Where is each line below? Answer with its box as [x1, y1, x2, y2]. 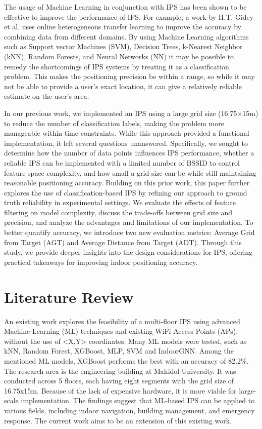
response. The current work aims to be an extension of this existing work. [4, 415, 232, 425]
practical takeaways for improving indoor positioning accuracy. [4, 256, 198, 267]
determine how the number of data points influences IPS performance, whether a [4, 147, 254, 158]
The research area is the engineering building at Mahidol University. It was [4, 365, 236, 376]
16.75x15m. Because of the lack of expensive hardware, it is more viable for [4, 385, 237, 396]
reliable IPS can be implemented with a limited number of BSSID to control [4, 157, 240, 168]
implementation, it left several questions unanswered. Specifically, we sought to [4, 137, 248, 148]
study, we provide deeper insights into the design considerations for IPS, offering [4, 247, 253, 257]
